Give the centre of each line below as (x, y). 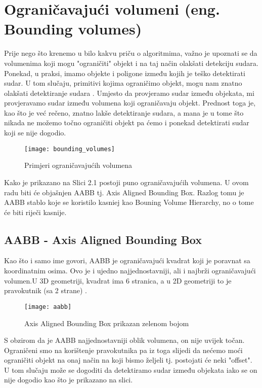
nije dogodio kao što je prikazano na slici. (69, 380)
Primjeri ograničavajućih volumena (78, 165)
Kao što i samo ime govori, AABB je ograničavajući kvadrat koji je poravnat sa (127, 260)
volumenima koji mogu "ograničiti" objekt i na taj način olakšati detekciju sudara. (131, 63)
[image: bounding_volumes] (70, 149)
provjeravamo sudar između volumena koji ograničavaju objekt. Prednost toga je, (130, 103)
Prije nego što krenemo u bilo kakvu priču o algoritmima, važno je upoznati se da (131, 53)
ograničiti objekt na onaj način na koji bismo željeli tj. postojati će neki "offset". (128, 360)
